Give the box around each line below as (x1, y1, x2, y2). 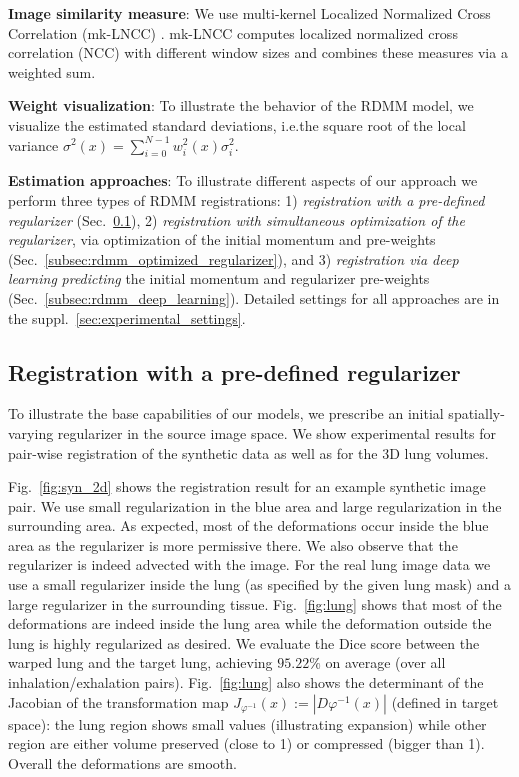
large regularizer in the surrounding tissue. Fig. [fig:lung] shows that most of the (8, 593, 502, 614)
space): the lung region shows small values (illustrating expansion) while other (8, 713, 487, 734)
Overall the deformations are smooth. (8, 752, 237, 773)
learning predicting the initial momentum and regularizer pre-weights (8, 268, 430, 289)
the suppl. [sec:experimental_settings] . (8, 307, 246, 328)
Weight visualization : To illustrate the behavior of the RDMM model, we (8, 95, 474, 116)
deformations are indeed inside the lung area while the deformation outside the (8, 613, 492, 634)
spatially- (448, 403, 505, 424)
